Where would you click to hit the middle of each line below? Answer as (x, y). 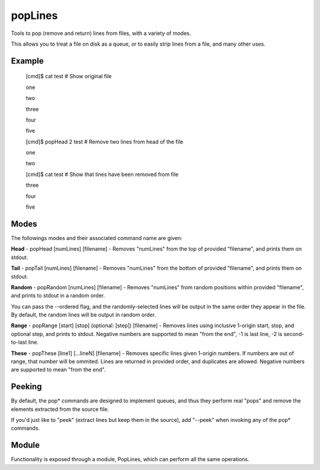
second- (294, 334)
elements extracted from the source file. (60, 409)
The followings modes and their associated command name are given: (97, 238)
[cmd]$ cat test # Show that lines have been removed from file (102, 174)
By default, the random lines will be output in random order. (84, 315)
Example (27, 61)
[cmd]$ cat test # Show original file (69, 76)
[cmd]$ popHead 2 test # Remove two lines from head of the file (105, 142)
